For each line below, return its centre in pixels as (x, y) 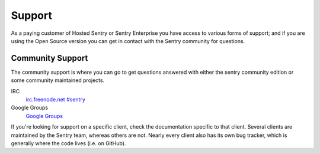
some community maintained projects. (58, 80)
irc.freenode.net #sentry (56, 100)
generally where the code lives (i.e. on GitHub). (68, 143)
